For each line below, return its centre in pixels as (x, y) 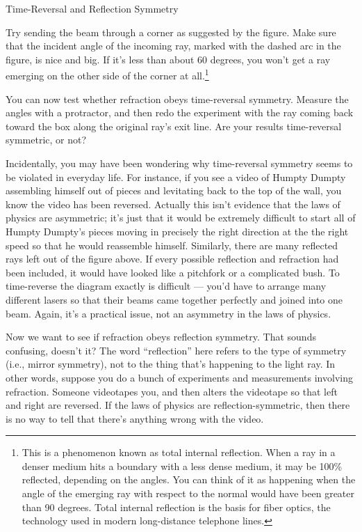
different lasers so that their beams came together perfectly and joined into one (174, 299)
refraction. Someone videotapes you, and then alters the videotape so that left (172, 391)
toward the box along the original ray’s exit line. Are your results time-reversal (174, 126)
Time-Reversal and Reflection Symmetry (92, 8)
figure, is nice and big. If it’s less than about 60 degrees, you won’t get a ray (168, 59)
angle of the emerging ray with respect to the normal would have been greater (188, 493)
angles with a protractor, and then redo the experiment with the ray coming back (180, 112)
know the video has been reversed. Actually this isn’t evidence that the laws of (173, 204)
